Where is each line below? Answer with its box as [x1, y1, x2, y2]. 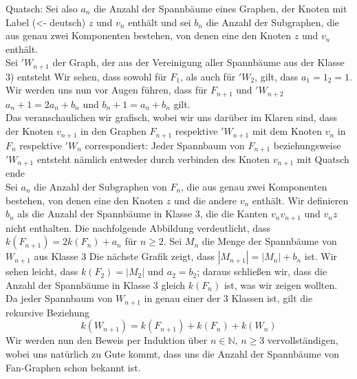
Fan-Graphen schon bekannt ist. [6, 360, 141, 374]
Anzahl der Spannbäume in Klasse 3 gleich [6, 277, 186, 292]
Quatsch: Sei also [6, 1, 78, 15]
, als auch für [180, 69, 236, 83]
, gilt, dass [255, 69, 299, 83]
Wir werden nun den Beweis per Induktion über [6, 333, 208, 347]
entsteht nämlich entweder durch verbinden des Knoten [36, 151, 270, 166]
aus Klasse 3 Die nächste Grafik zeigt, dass [34, 249, 215, 263]
